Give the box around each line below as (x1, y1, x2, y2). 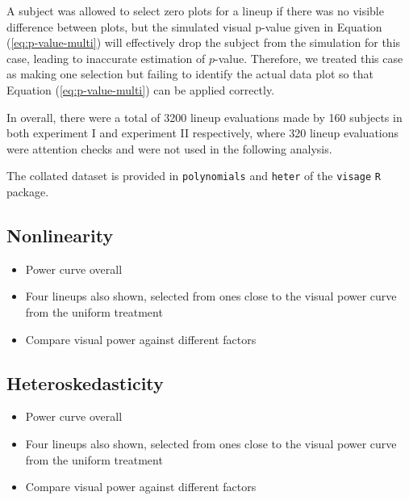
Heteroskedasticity (6, 370, 164, 395)
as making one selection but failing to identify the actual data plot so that (6, 65, 374, 82)
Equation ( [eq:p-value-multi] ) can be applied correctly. (6, 81, 275, 98)
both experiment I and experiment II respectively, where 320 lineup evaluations (6, 124, 399, 141)
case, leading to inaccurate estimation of (6, 49, 206, 66)
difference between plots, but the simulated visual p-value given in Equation (6, 18, 382, 35)
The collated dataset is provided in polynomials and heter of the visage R (6, 167, 381, 184)
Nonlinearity (6, 222, 114, 247)
